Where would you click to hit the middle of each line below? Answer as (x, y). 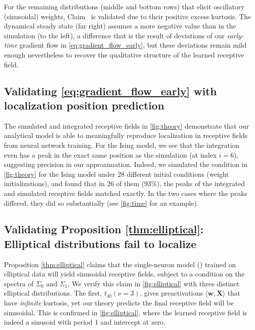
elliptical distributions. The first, (53, 293)
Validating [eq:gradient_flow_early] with (111, 91)
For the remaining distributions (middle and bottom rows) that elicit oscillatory (124, 6)
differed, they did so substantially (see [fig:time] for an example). (101, 203)
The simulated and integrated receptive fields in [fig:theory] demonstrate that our (127, 125)
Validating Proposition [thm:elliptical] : (104, 229)
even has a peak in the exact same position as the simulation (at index (110, 154)
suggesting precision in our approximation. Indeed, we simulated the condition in (126, 164)
